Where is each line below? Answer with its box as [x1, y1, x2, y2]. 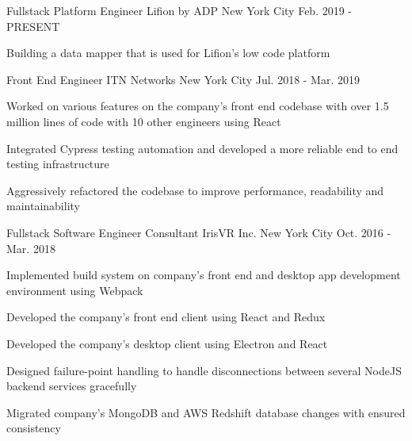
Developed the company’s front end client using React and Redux [6, 309, 326, 325]
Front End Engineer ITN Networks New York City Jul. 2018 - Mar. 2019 [6, 71, 360, 87]
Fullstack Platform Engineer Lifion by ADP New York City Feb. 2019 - [6, 2, 353, 18]
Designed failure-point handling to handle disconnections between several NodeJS [6, 362, 402, 378]
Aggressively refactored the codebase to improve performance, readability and [6, 182, 384, 198]
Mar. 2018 [6, 240, 55, 256]
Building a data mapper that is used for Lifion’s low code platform [6, 44, 330, 61]
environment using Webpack [6, 282, 143, 298]
